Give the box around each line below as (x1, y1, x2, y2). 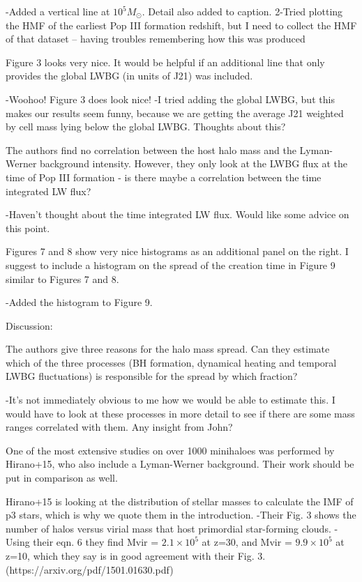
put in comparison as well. (6, 470, 118, 485)
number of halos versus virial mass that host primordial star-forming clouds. (6, 521, 331, 535)
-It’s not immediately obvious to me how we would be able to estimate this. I (6, 392, 335, 407)
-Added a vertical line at (6, 4, 110, 18)
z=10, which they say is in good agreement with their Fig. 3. (6, 549, 266, 562)
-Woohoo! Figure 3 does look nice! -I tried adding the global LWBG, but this (6, 91, 335, 106)
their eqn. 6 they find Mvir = (33, 535, 159, 549)
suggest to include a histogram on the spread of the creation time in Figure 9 (6, 257, 335, 272)
